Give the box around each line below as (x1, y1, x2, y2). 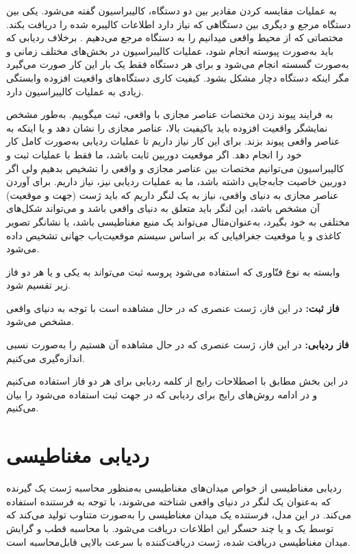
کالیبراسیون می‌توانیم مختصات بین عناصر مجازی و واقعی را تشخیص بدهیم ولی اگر (6, 160, 344, 175)
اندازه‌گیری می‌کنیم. (6, 350, 85, 365)
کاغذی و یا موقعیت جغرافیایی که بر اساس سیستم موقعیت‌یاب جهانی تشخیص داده (6, 228, 342, 242)
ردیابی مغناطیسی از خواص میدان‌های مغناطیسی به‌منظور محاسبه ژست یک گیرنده (6, 481, 342, 495)
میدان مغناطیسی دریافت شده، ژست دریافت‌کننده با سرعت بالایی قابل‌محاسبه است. (6, 534, 351, 549)
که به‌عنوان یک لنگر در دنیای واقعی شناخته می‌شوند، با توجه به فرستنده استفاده (6, 494, 331, 508)
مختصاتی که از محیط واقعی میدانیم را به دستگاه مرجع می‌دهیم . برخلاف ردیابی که (6, 30, 344, 45)
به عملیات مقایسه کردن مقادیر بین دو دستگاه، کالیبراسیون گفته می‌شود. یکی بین (6, 3, 337, 17)
